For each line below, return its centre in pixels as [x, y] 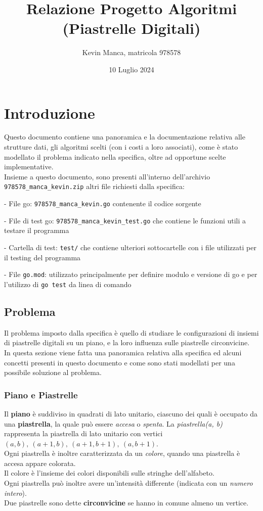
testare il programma [37, 230]
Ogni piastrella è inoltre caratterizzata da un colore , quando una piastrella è [122, 453]
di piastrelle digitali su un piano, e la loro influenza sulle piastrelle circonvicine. [127, 342]
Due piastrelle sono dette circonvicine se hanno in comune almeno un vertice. [126, 503]
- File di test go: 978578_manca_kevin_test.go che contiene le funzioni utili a [125, 220]
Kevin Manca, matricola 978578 [131, 52]
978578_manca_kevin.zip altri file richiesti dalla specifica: [94, 186]
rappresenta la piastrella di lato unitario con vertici [83, 433]
